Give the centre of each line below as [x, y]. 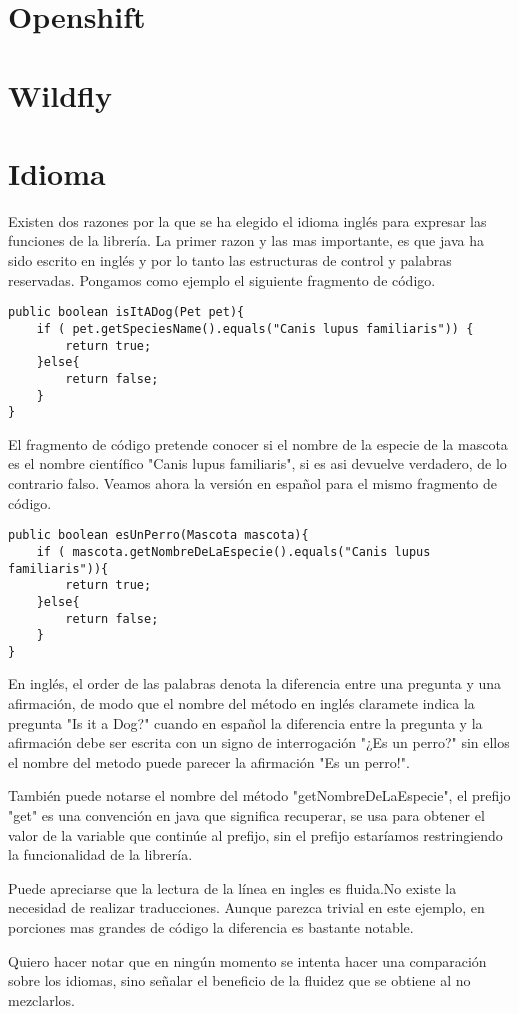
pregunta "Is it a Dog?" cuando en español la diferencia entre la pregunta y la [245, 722]
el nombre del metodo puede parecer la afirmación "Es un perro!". [209, 761]
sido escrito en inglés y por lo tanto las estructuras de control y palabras [230, 260]
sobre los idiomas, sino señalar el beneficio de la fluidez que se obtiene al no [239, 980]
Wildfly [60, 94]
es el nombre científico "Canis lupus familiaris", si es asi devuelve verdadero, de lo [257, 463]
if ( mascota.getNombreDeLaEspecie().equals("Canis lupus [233, 551]
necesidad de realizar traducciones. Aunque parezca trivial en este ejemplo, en [246, 907]
